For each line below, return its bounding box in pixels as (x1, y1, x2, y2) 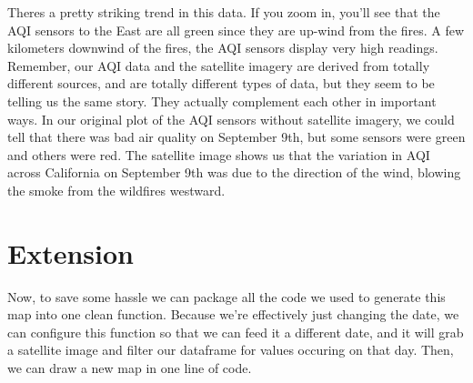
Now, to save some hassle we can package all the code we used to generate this (7, 287, 446, 306)
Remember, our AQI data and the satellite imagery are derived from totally (7, 55, 430, 75)
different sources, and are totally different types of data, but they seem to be (7, 74, 435, 93)
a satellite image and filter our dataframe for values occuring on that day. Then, (7, 340, 454, 359)
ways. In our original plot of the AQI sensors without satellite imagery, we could (7, 109, 455, 128)
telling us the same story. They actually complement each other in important (7, 91, 437, 110)
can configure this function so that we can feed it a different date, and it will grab (7, 322, 464, 341)
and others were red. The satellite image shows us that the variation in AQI (7, 145, 430, 164)
